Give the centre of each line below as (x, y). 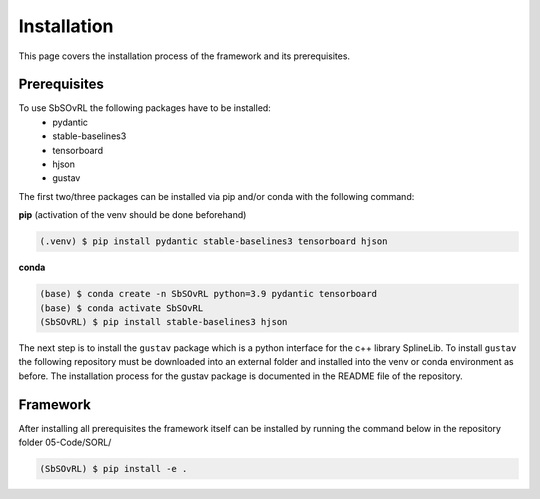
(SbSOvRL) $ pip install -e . (113, 468)
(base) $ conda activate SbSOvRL (121, 308)
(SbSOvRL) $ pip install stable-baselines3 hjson (163, 321)
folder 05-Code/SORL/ (65, 442)
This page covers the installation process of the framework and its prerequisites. (184, 56)
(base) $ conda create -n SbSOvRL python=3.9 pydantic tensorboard (208, 294)
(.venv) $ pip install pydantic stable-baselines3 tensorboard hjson (213, 241)
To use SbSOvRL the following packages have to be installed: (145, 108)
